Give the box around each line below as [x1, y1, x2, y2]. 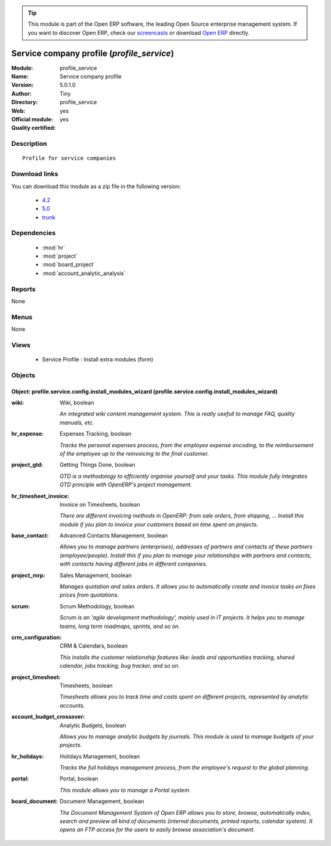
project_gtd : [11, 461, 44, 469]
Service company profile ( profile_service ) [11, 48, 174, 58]
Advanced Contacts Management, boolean [59, 532, 168, 539]
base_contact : [11, 532, 49, 539]
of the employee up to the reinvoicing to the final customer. [59, 450, 209, 457]
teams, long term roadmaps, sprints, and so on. [59, 622, 180, 630]
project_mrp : [11, 572, 45, 579]
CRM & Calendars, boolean [59, 642, 128, 649]
